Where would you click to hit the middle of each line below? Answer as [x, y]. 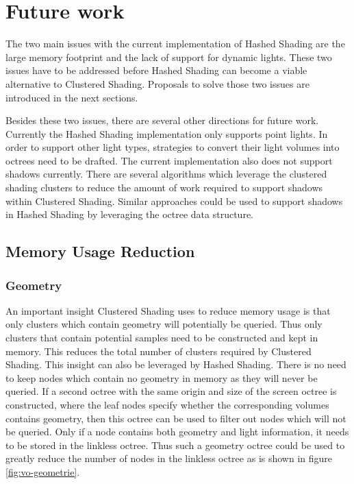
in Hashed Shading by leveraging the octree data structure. [129, 214]
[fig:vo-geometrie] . [43, 471]
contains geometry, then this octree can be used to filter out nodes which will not [176, 418]
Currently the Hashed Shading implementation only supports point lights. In [167, 133]
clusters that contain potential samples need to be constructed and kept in [162, 338]
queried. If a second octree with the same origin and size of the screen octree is [171, 391]
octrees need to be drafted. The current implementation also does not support [169, 160]
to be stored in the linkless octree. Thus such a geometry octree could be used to [175, 445]
